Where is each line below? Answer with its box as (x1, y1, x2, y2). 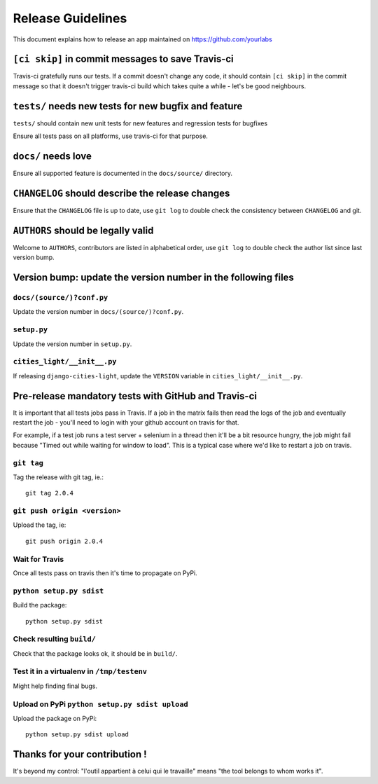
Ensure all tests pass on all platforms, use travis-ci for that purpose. (13, 132, 208, 140)
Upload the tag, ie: (13, 521, 66, 529)
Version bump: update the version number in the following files (13, 272, 294, 284)
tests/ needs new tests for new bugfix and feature (13, 100, 243, 112)
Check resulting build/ (13, 634, 96, 644)
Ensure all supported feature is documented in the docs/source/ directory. (13, 169, 233, 178)
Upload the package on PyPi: (13, 714, 97, 722)
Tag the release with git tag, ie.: (13, 473, 104, 481)
